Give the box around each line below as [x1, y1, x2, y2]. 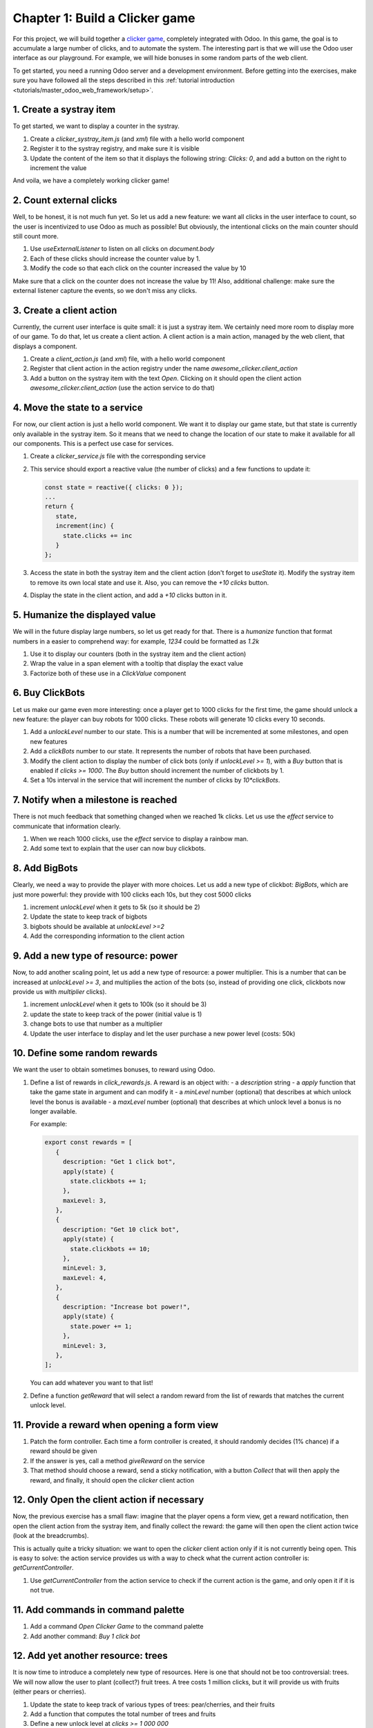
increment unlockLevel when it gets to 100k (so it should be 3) [30, 1000, 207, 1008]
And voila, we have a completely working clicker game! [12, 176, 169, 185]
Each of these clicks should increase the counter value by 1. [30, 254, 200, 263]
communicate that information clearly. [12, 822, 121, 830]
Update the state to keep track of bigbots [30, 912, 148, 921]
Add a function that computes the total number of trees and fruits [30, 1709, 216, 1718]
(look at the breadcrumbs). [12, 1532, 89, 1540]
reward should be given [30, 1447, 97, 1455]
